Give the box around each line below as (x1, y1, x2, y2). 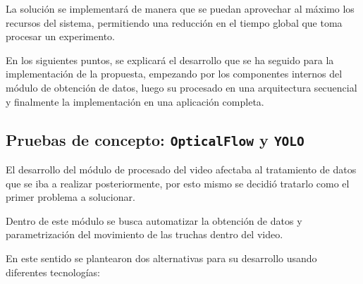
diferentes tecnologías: (6, 264, 100, 279)
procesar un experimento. (6, 29, 115, 44)
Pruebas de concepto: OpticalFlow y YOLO (6, 128, 304, 150)
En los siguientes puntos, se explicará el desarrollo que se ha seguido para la (6, 52, 334, 67)
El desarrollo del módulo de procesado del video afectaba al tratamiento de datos (6, 161, 357, 176)
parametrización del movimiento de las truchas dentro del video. (6, 227, 283, 242)
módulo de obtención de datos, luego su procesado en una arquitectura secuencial (6, 80, 357, 94)
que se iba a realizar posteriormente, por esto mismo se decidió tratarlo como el (6, 175, 350, 190)
